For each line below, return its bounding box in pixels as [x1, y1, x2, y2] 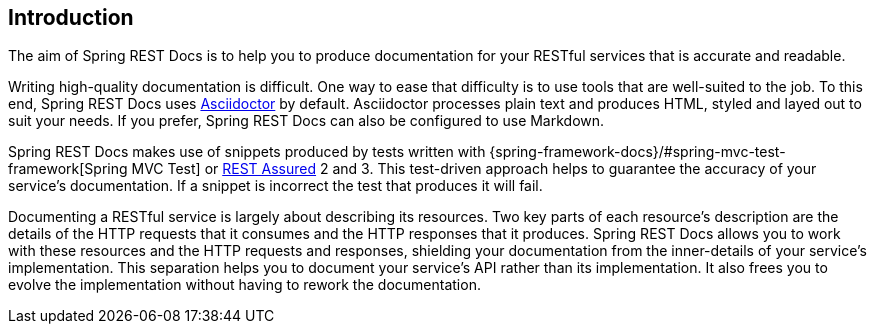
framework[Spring [8, 160, 128, 178]
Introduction [8, 5, 134, 30]
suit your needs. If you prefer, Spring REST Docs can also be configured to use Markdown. [8, 112, 605, 130]
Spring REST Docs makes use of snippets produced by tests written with [8, 143, 486, 161]
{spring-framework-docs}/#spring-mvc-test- [489, 143, 786, 161]
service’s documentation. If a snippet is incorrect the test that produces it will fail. [8, 177, 543, 195]
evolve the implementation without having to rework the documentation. [8, 276, 481, 294]
